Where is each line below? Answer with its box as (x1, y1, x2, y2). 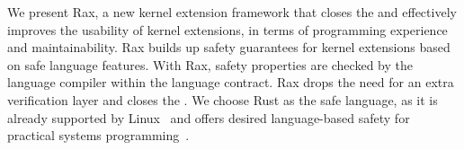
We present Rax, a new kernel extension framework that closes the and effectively (7, 3, 457, 21)
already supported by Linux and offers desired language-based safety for (7, 108, 410, 127)
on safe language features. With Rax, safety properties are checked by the (7, 55, 413, 74)
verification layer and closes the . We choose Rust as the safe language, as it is (7, 90, 438, 109)
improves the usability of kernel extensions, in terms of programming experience (7, 20, 448, 39)
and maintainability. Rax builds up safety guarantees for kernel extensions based (7, 38, 451, 57)
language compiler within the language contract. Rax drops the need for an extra (7, 73, 454, 92)
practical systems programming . (7, 126, 190, 145)
